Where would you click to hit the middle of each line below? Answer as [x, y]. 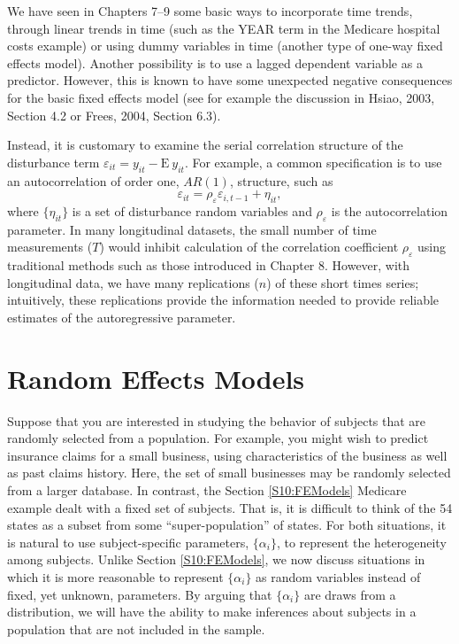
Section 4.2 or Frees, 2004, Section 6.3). [114, 115]
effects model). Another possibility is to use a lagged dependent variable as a [215, 62]
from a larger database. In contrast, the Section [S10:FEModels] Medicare [207, 490]
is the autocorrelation [390, 210]
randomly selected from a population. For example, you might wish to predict [218, 438]
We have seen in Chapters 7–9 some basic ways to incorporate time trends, [210, 11]
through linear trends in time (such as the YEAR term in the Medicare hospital [224, 28]
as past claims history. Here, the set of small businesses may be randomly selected [229, 473]
